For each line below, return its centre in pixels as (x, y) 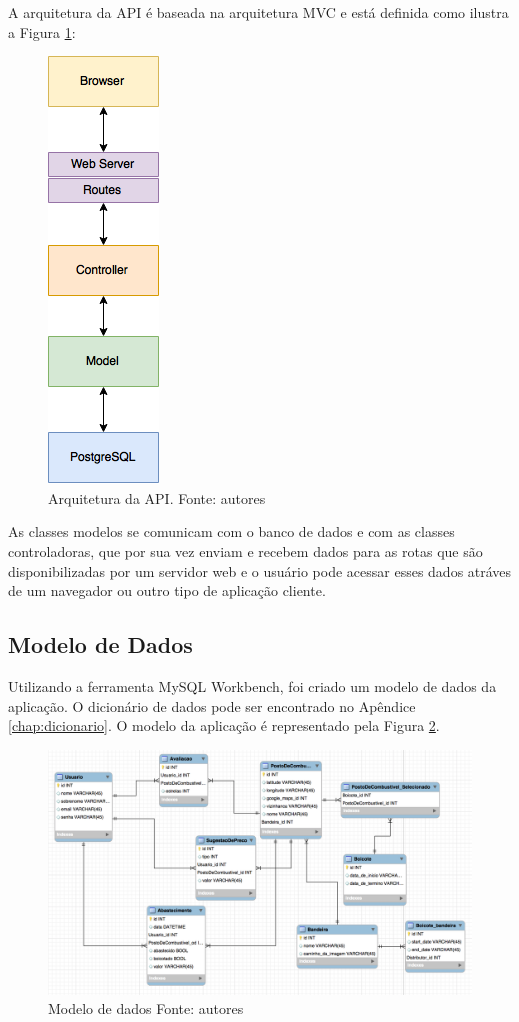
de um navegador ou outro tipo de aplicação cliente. (167, 590)
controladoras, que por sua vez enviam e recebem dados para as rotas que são (245, 550)
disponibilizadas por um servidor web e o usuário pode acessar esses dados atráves (260, 570)
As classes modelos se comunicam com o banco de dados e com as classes (231, 531)
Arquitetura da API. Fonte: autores (157, 497)
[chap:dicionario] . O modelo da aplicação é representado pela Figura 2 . (224, 725)
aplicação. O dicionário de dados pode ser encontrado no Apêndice (212, 705)
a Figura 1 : (42, 31)
